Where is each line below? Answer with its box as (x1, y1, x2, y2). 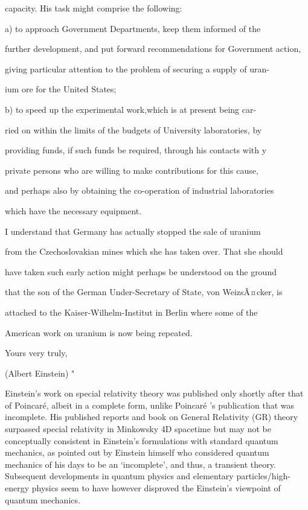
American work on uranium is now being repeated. (5, 326, 193, 339)
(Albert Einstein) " (5, 366, 75, 379)
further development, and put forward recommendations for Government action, (5, 42, 301, 55)
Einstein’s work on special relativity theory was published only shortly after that (5, 387, 304, 400)
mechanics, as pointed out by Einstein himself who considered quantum (5, 446, 269, 459)
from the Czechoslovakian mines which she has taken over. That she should (5, 245, 283, 258)
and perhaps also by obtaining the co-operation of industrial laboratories (5, 184, 274, 197)
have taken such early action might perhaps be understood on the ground (5, 265, 277, 278)
